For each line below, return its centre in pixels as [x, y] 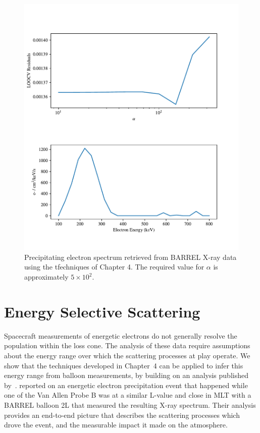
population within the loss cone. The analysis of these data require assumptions [127, 345]
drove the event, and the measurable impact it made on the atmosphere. [116, 425]
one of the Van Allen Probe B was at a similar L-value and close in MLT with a [128, 395]
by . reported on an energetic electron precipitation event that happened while [126, 385]
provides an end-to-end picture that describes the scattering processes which [122, 415]
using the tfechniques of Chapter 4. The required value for [114, 267]
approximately [46, 277]
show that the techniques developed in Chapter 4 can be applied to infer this [124, 365]
